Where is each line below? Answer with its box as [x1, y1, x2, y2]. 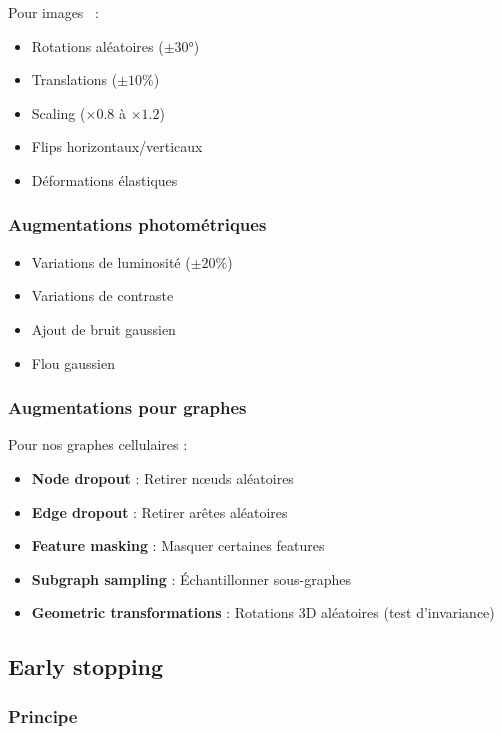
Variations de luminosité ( [31, 251, 191, 272]
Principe [8, 703, 78, 728]
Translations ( [31, 69, 118, 90]
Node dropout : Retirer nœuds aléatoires [31, 467, 294, 488]
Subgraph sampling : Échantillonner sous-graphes [31, 568, 351, 589]
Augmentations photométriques [8, 212, 267, 237]
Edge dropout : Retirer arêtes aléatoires [31, 501, 288, 522]
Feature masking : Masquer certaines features [31, 535, 325, 556]
